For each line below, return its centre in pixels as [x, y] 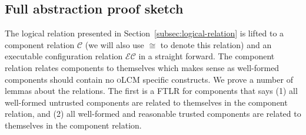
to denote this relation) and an [216, 44]
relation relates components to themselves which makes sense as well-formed [142, 67]
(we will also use [114, 44]
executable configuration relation [64, 56]
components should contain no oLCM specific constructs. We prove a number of [149, 79]
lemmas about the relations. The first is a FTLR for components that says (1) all [151, 91]
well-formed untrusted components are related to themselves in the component [146, 102]
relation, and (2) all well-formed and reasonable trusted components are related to [153, 114]
